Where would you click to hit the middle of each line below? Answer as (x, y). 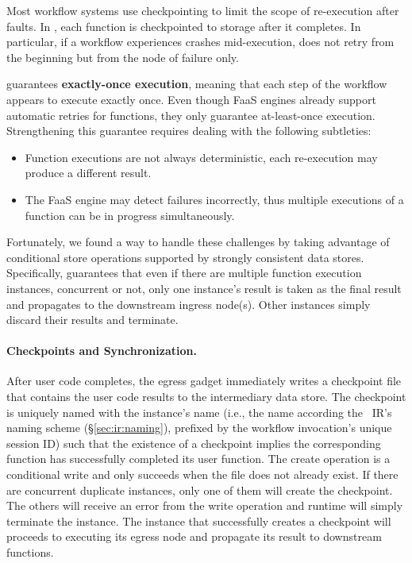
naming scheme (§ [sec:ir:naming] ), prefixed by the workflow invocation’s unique (199, 428)
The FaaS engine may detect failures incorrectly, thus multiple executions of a (214, 199)
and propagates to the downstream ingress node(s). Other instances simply (189, 304)
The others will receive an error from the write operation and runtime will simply (205, 505)
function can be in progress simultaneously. (130, 215)
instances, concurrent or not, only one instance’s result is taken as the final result (204, 288)
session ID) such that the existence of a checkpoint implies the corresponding (194, 443)
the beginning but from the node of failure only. (123, 57)
